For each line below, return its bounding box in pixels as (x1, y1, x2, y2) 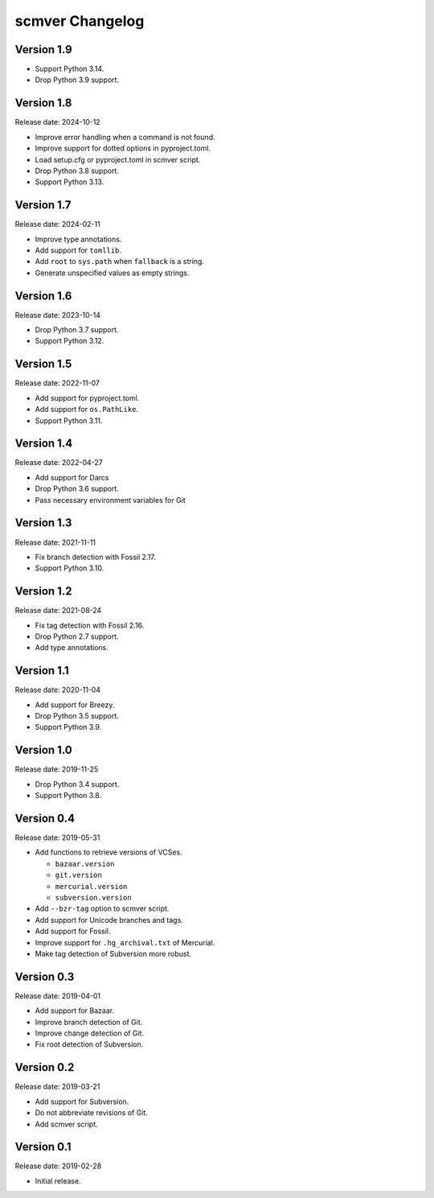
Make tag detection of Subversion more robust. (35, 949, 192, 958)
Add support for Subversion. (35, 1097, 129, 1106)
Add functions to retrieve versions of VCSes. (35, 847, 182, 857)
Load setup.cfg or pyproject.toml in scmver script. (35, 154, 201, 164)
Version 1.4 (14, 437, 73, 451)
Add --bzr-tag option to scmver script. (35, 904, 170, 913)
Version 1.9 (14, 43, 72, 56)
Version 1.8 (14, 97, 72, 110)
